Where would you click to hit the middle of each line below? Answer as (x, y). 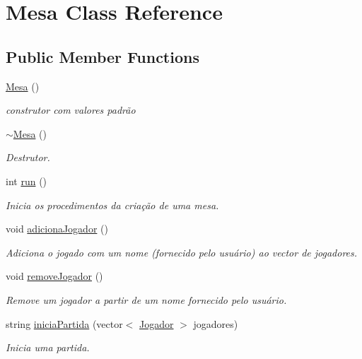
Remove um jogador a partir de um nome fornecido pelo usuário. (146, 299)
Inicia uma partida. (48, 347)
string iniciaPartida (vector (64, 323)
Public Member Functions (103, 56)
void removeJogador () (54, 276)
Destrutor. (28, 157)
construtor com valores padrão (71, 110)
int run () (27, 181)
